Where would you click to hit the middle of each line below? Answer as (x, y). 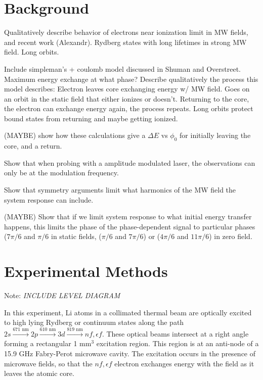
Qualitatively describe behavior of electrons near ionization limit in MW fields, (126, 32)
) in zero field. (231, 236)
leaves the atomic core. (39, 373)
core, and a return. (33, 146)
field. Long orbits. (32, 52)
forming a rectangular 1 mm (48, 343)
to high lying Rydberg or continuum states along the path (94, 322)
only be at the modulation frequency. (61, 173)
